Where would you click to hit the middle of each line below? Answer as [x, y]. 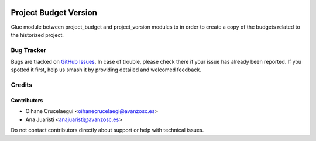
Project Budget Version [54, 13]
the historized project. [37, 35]
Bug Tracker [29, 50]
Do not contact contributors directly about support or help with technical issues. [107, 130]
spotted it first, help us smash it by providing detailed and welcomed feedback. [106, 70]
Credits [21, 85]
